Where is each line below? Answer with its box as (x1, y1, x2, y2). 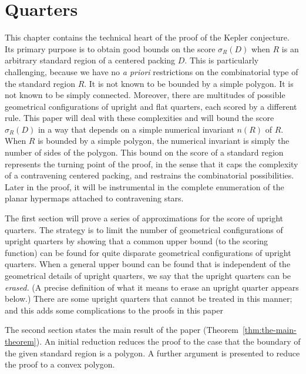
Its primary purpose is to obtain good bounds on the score (5, 42, 216, 55)
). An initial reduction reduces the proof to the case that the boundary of (36, 335, 301, 347)
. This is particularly (184, 54, 259, 66)
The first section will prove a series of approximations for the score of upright (5, 212, 283, 224)
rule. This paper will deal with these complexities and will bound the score (5, 112, 274, 124)
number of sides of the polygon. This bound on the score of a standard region (5, 146, 284, 159)
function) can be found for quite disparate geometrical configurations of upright (5, 246, 291, 258)
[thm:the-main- (242, 324, 297, 336)
